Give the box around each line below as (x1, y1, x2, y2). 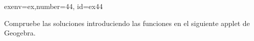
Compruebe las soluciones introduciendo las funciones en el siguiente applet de (4, 17, 250, 28)
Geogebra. (4, 27, 36, 38)
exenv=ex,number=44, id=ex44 (4, 1, 103, 11)
